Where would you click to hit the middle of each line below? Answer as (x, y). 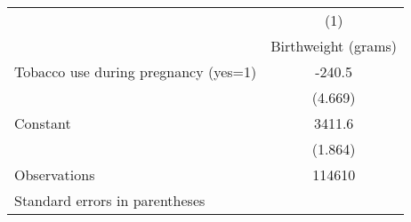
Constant (43, 123)
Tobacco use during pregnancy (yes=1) (136, 71)
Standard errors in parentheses (110, 200)
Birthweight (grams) (334, 46)
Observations (55, 174)
